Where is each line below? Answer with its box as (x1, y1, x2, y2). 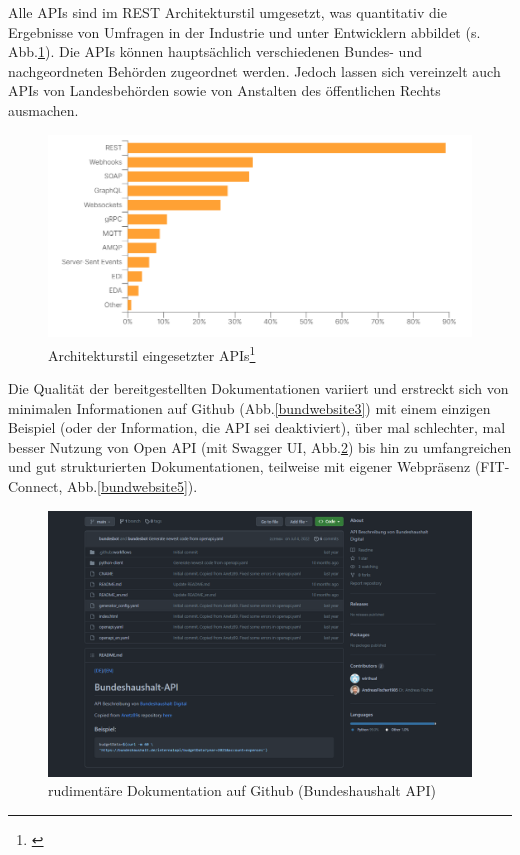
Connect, (8, 476, 63, 497)
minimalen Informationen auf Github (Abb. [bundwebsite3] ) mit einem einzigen (8, 397, 491, 418)
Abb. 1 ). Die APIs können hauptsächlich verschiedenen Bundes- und (8, 41, 422, 62)
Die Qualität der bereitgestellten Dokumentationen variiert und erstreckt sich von (8, 378, 509, 399)
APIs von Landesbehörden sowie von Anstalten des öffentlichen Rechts (8, 80, 441, 101)
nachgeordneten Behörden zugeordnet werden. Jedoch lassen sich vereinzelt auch (8, 60, 501, 81)
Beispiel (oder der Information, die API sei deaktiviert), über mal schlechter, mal (8, 417, 506, 438)
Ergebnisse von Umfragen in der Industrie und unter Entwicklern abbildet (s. (8, 21, 481, 42)
